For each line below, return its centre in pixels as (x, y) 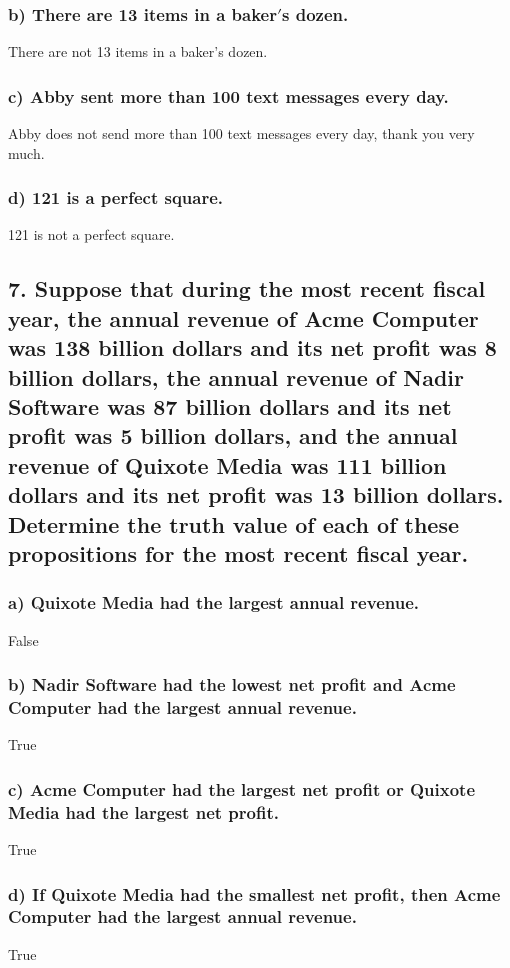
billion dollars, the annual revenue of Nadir (236, 376)
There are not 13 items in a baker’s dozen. (138, 51)
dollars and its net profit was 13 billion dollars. (256, 494)
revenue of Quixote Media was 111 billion (227, 464)
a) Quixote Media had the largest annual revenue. (213, 602)
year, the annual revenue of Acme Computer (243, 317)
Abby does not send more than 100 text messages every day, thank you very (241, 133)
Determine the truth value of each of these (234, 523)
